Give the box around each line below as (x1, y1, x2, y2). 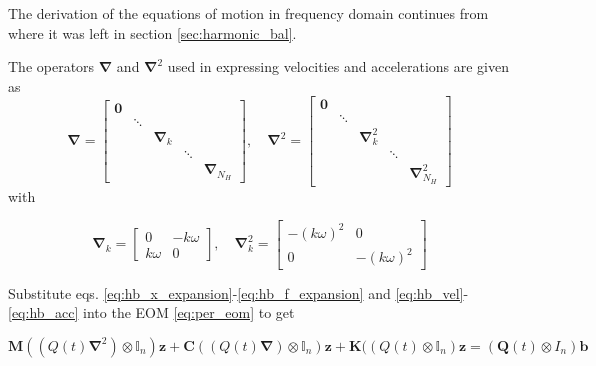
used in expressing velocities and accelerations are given (167, 56, 510, 77)
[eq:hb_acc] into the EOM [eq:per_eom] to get (8, 302, 295, 323)
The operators (8, 56, 95, 77)
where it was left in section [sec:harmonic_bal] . (8, 22, 297, 43)
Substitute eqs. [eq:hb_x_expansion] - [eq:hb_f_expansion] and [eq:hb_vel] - (8, 282, 469, 303)
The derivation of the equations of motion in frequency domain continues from (8, 3, 489, 23)
